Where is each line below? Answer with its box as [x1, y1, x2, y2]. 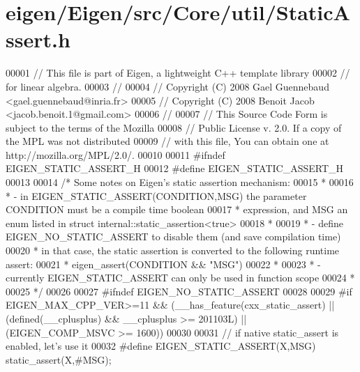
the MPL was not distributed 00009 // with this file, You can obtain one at [6, 134, 329, 148]
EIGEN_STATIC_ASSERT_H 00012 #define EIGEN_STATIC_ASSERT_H [6, 161, 344, 176]
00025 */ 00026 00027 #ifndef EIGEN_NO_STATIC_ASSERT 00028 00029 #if [6, 284, 352, 298]
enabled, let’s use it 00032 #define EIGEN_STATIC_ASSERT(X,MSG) [6, 339, 316, 353]
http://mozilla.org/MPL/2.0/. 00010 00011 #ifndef [6, 147, 225, 162]
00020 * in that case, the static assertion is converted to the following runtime [6, 243, 340, 258]
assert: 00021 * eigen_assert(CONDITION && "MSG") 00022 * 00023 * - [6, 256, 321, 271]
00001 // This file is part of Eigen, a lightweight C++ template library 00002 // [6, 65, 350, 80]
